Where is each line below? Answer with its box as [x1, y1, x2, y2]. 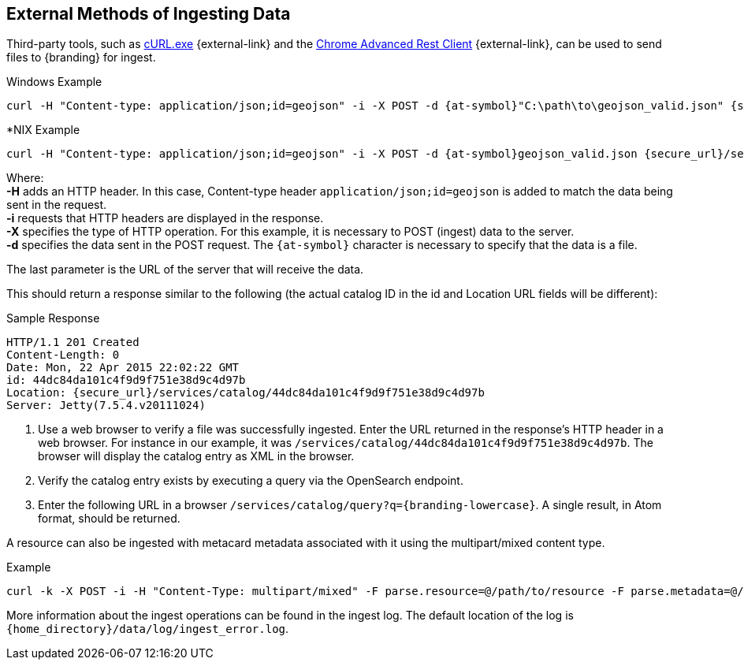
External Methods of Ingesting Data [6, 4, 291, 24]
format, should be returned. [38, 512, 180, 526]
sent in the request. [6, 198, 107, 212]
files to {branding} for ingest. [6, 50, 156, 65]
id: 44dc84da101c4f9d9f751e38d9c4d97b [6, 374, 246, 387]
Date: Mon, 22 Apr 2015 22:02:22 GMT [6, 361, 240, 374]
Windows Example [6, 75, 102, 89]
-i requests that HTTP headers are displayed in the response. [6, 211, 324, 225]
